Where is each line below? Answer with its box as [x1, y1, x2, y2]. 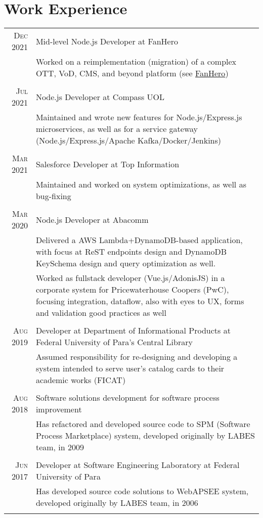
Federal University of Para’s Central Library [35, 336, 193, 348]
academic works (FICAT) [35, 374, 126, 386]
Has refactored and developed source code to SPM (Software [35, 418, 250, 430]
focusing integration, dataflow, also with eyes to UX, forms [35, 295, 244, 307]
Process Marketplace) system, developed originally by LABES [35, 430, 255, 442]
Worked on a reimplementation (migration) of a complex [35, 56, 237, 68]
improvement [35, 403, 82, 415]
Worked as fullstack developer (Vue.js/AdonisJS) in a [35, 272, 225, 284]
